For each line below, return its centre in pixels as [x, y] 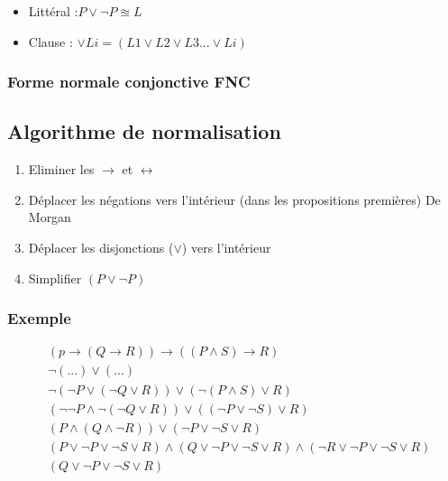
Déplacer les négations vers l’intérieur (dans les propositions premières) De [234, 199]
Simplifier [55, 277]
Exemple [39, 318]
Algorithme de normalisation [144, 131]
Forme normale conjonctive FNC [129, 82]
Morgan [50, 217]
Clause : [50, 41]
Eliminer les [61, 169]
